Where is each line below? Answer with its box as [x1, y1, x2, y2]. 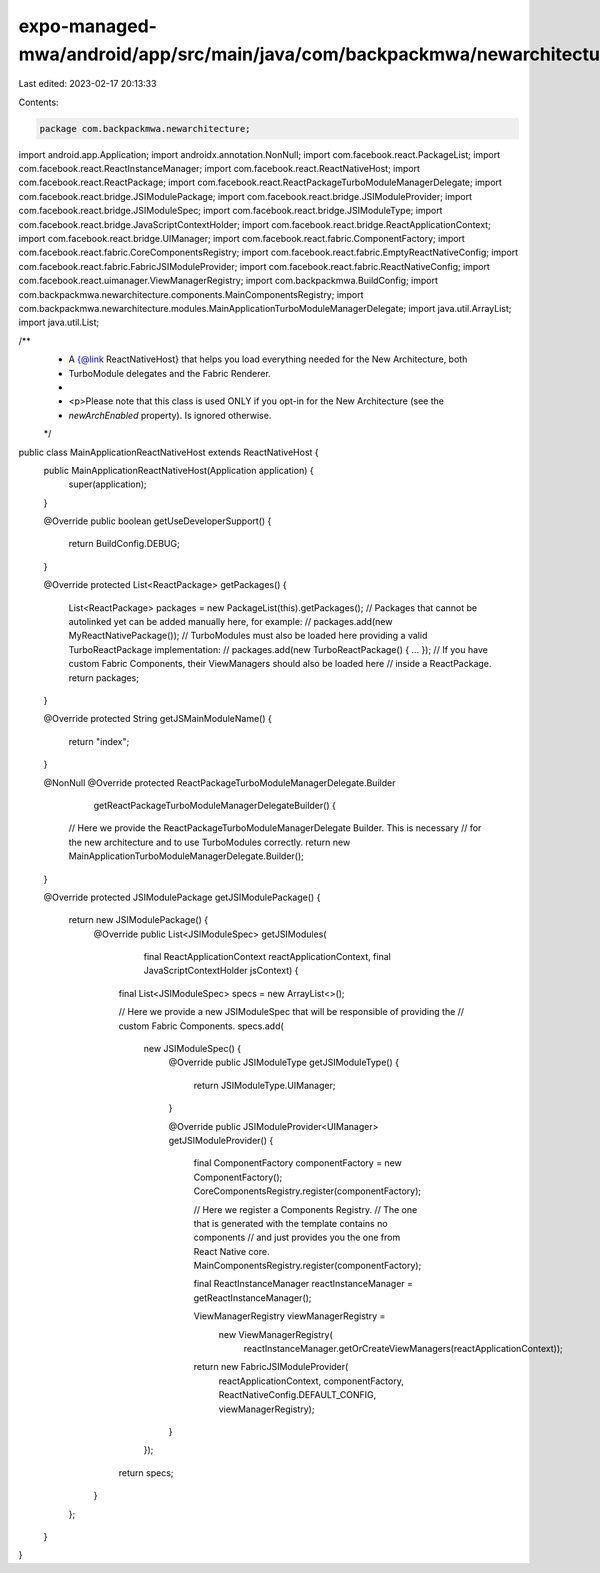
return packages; [68, 671, 140, 684]
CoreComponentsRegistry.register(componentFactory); [193, 1185, 422, 1197]
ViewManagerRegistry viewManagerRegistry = [193, 1310, 386, 1322]
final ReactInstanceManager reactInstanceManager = [193, 1278, 414, 1290]
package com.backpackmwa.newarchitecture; [39, 123, 251, 134]
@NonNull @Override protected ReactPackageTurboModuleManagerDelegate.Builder [43, 776, 396, 789]
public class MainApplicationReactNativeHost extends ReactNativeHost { [18, 446, 319, 458]
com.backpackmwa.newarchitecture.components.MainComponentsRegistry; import [18, 288, 364, 300]
